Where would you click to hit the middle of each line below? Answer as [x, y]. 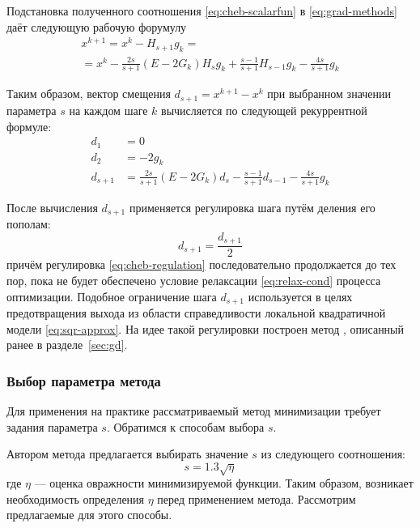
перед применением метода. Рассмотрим [257, 498]
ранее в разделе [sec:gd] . [67, 345]
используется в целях [300, 296]
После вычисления [52, 207]
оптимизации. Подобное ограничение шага [112, 296]
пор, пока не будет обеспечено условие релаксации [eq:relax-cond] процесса [194, 280]
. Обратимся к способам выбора [185, 426]
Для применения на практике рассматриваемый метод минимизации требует [194, 410]
